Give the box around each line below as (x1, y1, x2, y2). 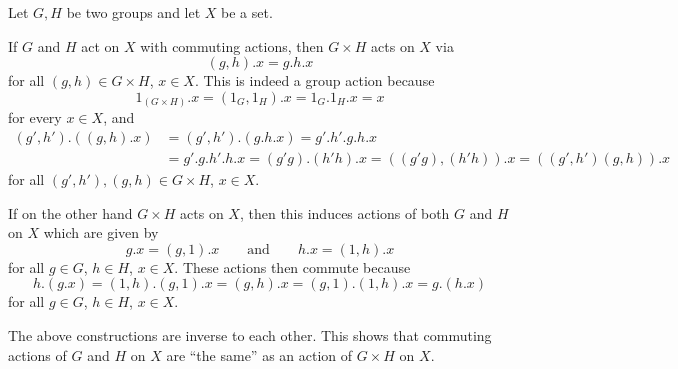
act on (81, 35, 120, 56)
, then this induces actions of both (239, 202, 450, 223)
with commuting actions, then (140, 35, 324, 56)
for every (8, 107, 62, 128)
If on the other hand (8, 202, 133, 223)
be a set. (221, 2, 273, 22)
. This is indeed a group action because (194, 70, 435, 91)
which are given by (43, 222, 159, 243)
